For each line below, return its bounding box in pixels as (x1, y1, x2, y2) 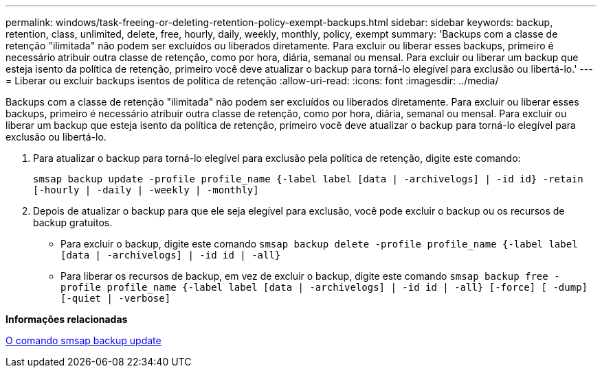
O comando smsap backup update (5, 335, 161, 346)
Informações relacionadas (5, 313, 128, 325)
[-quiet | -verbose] (60, 293, 171, 304)
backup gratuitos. (33, 217, 113, 228)
